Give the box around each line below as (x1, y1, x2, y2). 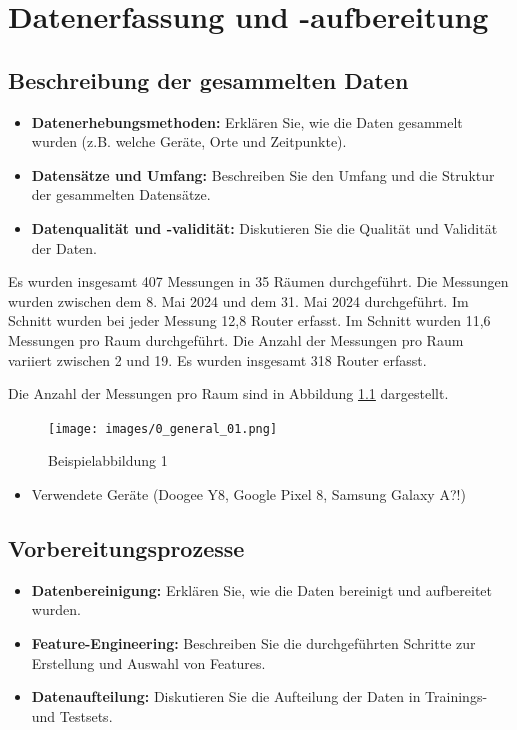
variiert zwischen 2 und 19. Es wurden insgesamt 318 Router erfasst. (8, 349, 427, 370)
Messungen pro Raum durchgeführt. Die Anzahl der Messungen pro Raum (8, 329, 464, 350)
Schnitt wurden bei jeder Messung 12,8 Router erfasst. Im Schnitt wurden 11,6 (8, 310, 491, 331)
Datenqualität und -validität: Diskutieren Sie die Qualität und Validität (31, 217, 498, 238)
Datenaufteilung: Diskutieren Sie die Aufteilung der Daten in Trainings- (31, 686, 488, 707)
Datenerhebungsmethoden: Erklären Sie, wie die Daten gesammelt (31, 111, 463, 132)
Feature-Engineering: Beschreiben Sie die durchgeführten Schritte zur (31, 632, 476, 653)
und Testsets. (31, 705, 113, 726)
